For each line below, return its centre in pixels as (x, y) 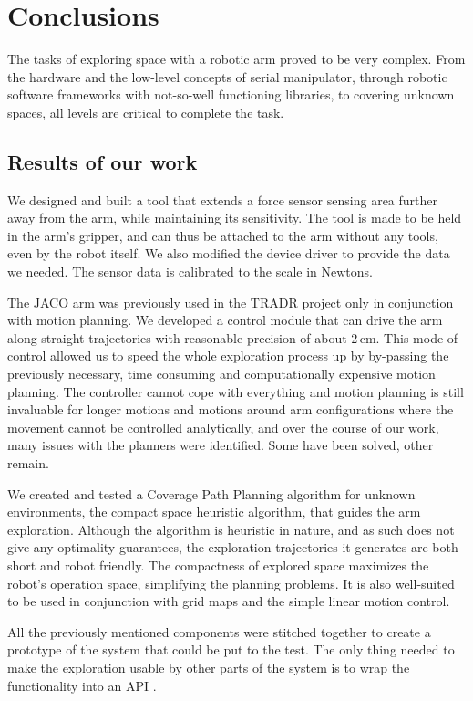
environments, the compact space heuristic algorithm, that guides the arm (214, 512)
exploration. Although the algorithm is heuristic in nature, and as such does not (231, 529)
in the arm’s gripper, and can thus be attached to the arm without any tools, (223, 235)
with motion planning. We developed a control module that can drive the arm (225, 320)
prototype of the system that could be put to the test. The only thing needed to (231, 649)
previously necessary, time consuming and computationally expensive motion (221, 374)
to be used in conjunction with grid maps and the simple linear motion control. (229, 601)
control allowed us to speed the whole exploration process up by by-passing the (228, 356)
